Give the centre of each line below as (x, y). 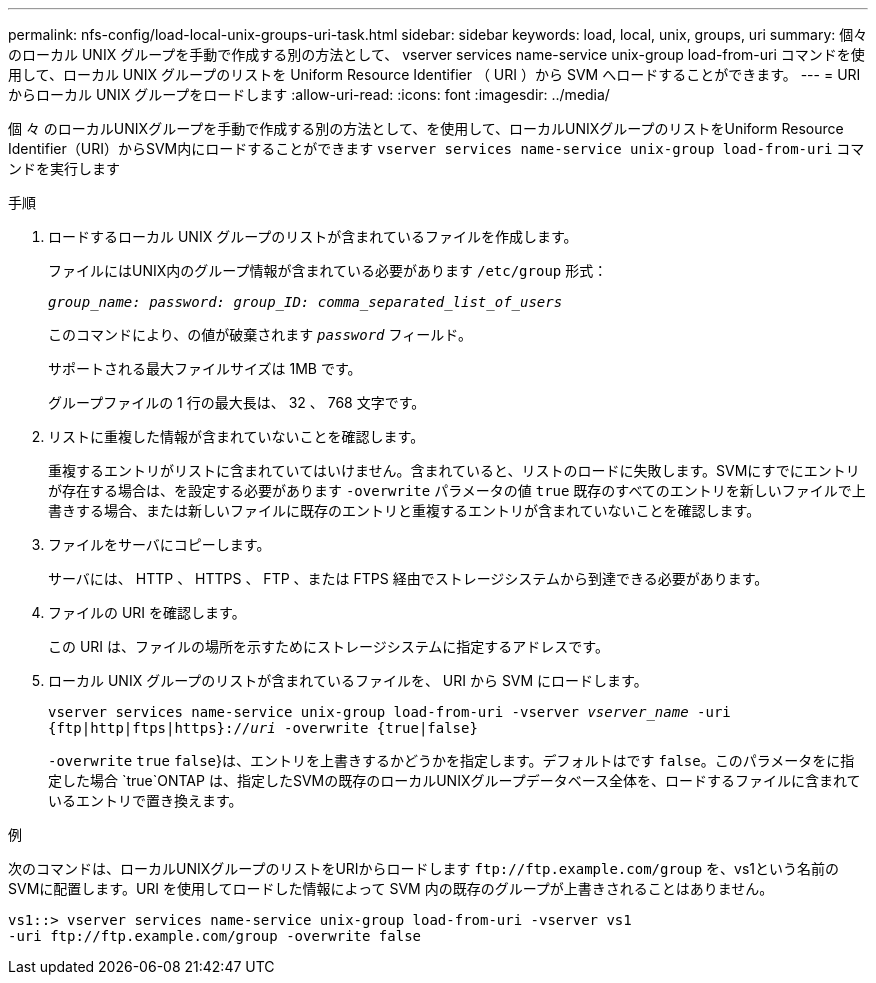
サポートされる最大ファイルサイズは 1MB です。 (205, 368)
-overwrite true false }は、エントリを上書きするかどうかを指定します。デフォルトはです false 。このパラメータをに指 (451, 760)
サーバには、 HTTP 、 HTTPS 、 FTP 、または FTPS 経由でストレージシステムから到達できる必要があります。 (408, 578)
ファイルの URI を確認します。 (147, 612)
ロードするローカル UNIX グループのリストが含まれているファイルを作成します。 (313, 236)
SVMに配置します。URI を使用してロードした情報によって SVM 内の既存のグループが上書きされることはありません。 (391, 888)
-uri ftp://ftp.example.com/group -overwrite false (215, 936)
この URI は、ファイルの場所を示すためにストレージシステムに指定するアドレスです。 (328, 646)
